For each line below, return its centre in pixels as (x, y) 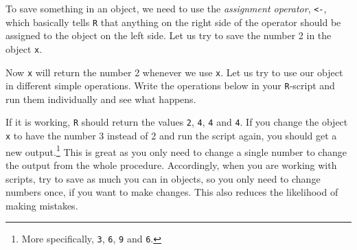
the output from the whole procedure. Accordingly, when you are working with (171, 165)
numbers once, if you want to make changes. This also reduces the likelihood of (172, 192)
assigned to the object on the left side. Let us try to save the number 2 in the (169, 35)
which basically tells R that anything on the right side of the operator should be (173, 22)
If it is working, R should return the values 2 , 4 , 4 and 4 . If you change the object (177, 122)
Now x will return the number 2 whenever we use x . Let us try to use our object (174, 72)
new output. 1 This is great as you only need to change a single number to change (176, 150)
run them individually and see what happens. (101, 99)
